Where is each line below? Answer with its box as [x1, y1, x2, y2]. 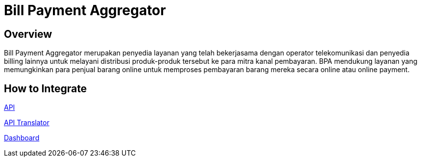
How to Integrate [4, 82, 87, 95]
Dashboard [4, 134, 40, 142]
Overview [4, 27, 52, 40]
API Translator [4, 118, 50, 127]
